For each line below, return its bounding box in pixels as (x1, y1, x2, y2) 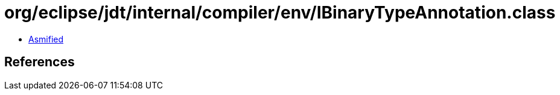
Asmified (28, 33, 64, 44)
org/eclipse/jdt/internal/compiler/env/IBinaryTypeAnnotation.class (4, 2, 556, 23)
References (4, 54, 75, 70)
